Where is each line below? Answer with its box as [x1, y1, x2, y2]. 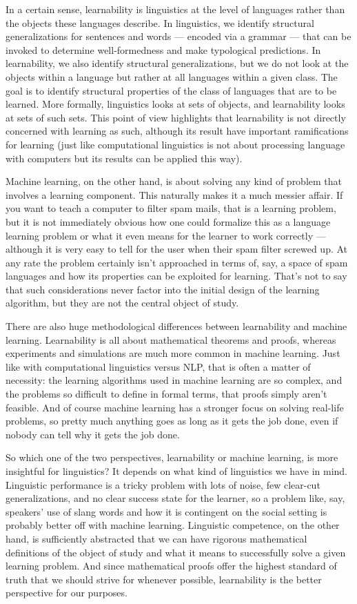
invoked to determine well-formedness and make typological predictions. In [6, 42, 321, 57]
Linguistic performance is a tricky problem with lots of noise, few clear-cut [6, 477, 320, 491]
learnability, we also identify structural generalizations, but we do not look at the [6, 56, 349, 70]
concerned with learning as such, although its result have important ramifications [6, 124, 349, 138]
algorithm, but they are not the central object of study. [6, 295, 239, 310]
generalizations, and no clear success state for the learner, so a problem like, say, [6, 491, 345, 505]
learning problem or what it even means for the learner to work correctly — [6, 228, 326, 242]
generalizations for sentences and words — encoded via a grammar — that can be [6, 29, 351, 43]
